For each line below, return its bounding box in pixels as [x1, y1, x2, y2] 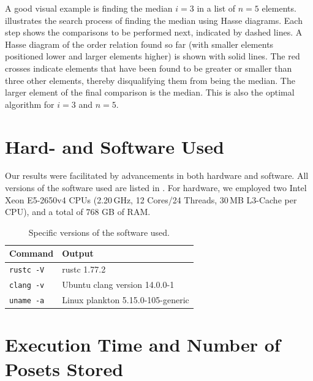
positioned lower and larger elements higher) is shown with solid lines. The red [5, 50, 300, 62]
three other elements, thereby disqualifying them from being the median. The [5, 74, 295, 86]
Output [62, 247, 94, 260]
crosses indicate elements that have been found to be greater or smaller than [5, 61, 292, 74]
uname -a [9, 296, 45, 306]
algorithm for [5, 97, 55, 110]
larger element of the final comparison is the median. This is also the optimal [5, 86, 295, 99]
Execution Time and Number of [5, 332, 281, 357]
